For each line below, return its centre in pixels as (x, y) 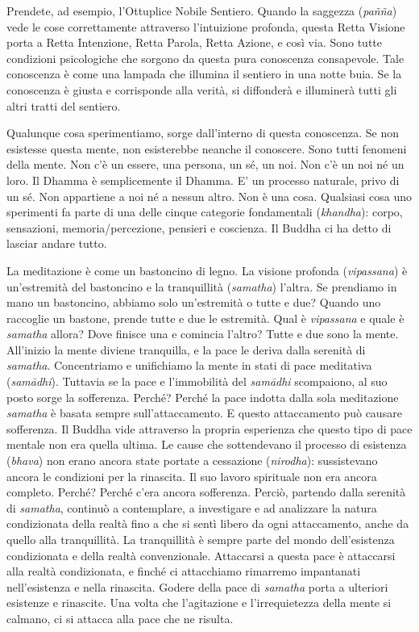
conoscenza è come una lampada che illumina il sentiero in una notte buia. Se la (204, 74)
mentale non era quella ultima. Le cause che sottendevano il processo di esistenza (207, 444)
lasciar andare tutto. (57, 243)
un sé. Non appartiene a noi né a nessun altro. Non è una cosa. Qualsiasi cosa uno (209, 196)
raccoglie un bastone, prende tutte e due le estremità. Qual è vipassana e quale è (205, 318)
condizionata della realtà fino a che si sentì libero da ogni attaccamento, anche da (208, 523)
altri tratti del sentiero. (64, 105)
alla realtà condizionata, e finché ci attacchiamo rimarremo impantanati (184, 571)
